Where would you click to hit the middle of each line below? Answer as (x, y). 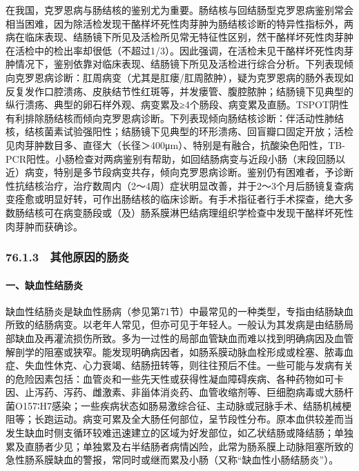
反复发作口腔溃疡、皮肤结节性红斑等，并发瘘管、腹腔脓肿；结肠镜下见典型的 (179, 91)
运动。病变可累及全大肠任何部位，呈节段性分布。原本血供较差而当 (203, 419)
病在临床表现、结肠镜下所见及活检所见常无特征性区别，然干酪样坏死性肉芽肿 (179, 37)
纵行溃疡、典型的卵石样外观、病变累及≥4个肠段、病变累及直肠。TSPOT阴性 (177, 104)
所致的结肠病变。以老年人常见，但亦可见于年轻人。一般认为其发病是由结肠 (175, 324)
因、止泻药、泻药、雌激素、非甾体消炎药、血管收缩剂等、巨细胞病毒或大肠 (175, 392)
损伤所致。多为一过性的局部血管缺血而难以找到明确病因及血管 (213, 338)
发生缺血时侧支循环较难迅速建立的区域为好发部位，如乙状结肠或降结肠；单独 (179, 433)
